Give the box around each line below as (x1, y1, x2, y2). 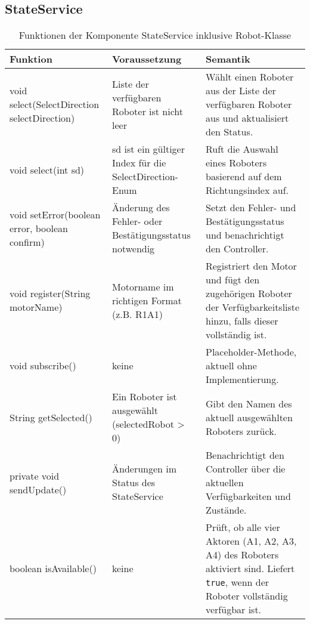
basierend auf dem (205, 169, 282, 184)
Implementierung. (205, 372, 279, 387)
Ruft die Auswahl (205, 142, 278, 156)
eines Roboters (205, 156, 267, 170)
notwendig (112, 242, 155, 256)
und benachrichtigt (205, 228, 284, 242)
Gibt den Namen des (205, 396, 292, 410)
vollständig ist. (205, 328, 267, 342)
